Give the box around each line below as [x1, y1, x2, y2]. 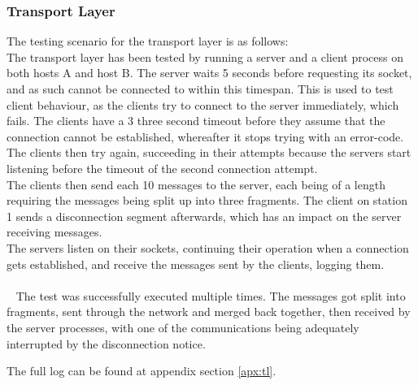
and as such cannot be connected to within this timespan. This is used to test [7, 80, 394, 97]
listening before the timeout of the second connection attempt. [7, 159, 318, 176]
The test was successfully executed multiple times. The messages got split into [15, 287, 406, 304]
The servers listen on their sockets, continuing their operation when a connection [7, 239, 409, 256]
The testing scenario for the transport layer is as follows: [7, 32, 289, 50]
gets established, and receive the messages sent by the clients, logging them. [7, 255, 385, 272]
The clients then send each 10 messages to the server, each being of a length [7, 175, 385, 192]
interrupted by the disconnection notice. [7, 335, 206, 352]
